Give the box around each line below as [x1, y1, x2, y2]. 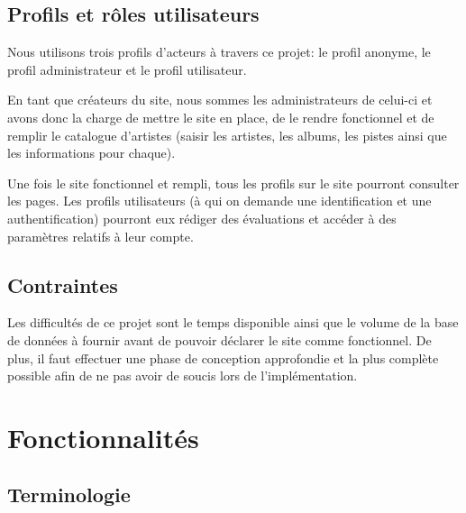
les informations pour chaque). [7, 143, 176, 162]
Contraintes [7, 270, 118, 298]
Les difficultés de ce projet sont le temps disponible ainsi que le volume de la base [7, 313, 459, 332]
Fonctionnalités [7, 418, 199, 455]
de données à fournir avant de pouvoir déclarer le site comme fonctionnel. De [7, 330, 432, 349]
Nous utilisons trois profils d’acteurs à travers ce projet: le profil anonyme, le [7, 42, 431, 61]
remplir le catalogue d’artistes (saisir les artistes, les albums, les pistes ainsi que [7, 125, 447, 144]
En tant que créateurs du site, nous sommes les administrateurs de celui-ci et [7, 90, 433, 109]
